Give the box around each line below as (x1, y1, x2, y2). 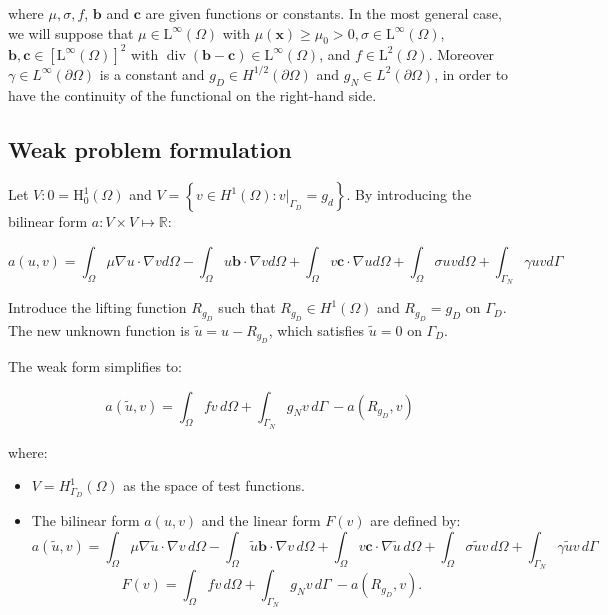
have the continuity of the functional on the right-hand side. (8, 84, 377, 105)
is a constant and (99, 63, 205, 84)
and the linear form (201, 510, 321, 531)
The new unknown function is (8, 319, 190, 340)
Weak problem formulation (8, 133, 292, 164)
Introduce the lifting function (8, 297, 187, 318)
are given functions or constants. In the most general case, (145, 3, 502, 23)
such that (218, 297, 276, 318)
